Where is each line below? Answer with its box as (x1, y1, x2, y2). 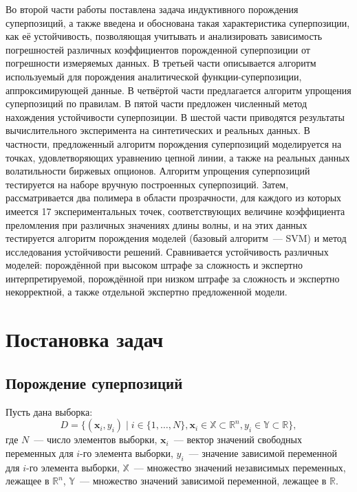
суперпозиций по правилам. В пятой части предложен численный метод (6, 96, 307, 111)
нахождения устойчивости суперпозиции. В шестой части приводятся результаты (6, 109, 345, 124)
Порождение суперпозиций (6, 372, 183, 393)
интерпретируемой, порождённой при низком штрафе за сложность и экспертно (6, 271, 340, 285)
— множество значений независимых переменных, (133, 460, 346, 474)
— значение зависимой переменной (188, 445, 338, 460)
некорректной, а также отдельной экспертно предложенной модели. (6, 284, 288, 299)
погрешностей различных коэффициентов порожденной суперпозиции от (6, 42, 310, 56)
